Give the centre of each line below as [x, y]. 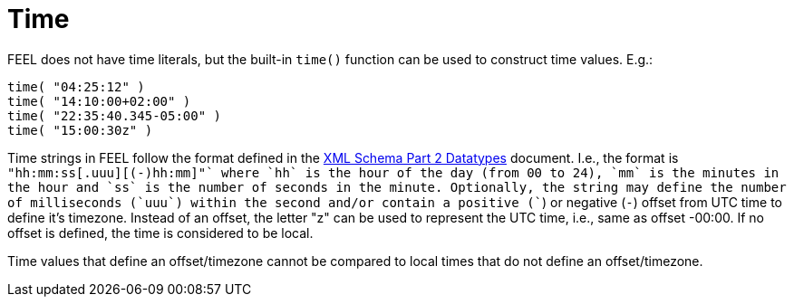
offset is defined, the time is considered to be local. [160, 233]
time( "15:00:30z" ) [80, 130]
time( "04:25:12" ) [76, 86]
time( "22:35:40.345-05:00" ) [115, 115]
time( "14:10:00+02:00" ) [99, 101]
